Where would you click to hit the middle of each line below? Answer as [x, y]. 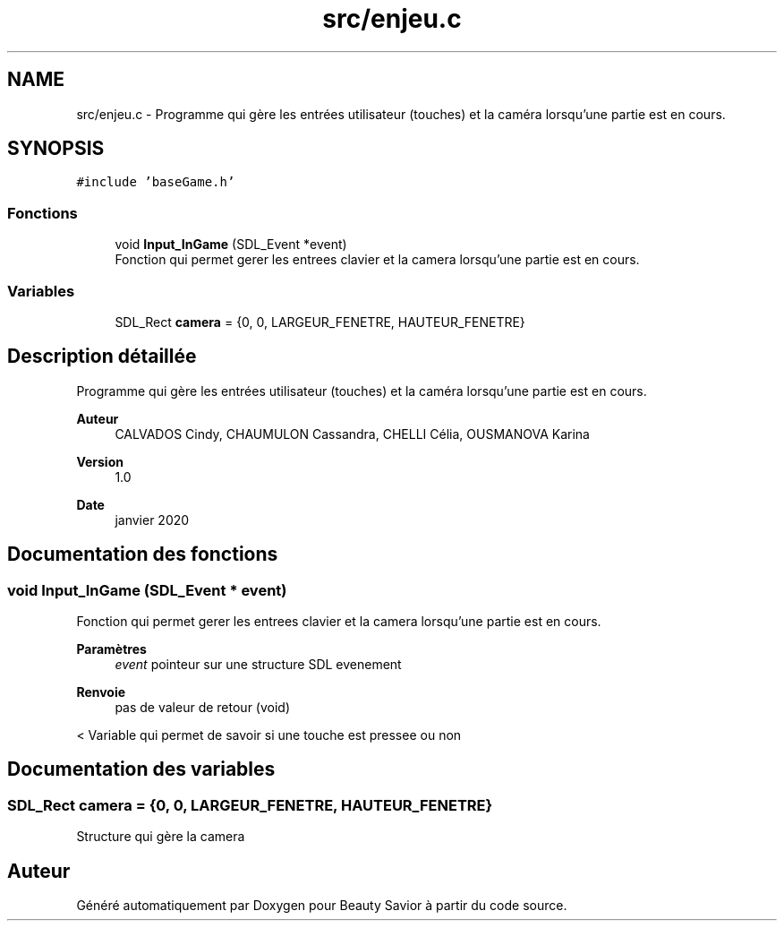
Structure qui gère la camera [161, 837]
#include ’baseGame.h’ [156, 182]
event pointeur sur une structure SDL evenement [258, 664]
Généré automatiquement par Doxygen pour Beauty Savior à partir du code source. [322, 906]
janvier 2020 [152, 520]
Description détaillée [102, 357]
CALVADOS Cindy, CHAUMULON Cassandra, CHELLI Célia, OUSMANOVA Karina [352, 434]
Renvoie [101, 692]
